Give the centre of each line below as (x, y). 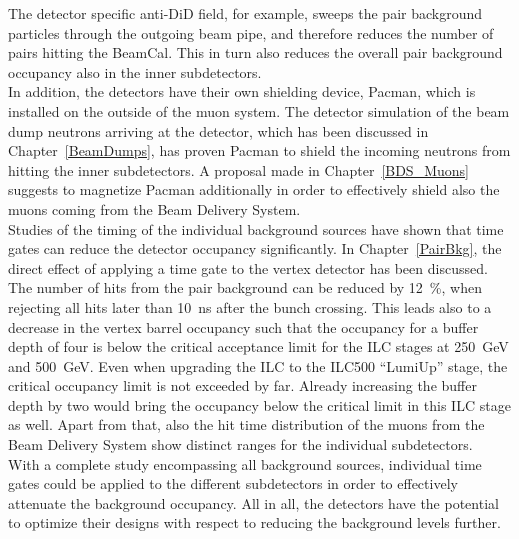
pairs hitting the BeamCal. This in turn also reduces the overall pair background (255, 52)
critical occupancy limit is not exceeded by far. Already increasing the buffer (242, 385)
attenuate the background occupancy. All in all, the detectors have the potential (253, 502)
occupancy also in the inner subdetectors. (135, 71)
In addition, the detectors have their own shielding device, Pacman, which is (242, 91)
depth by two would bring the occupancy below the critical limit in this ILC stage (259, 404)
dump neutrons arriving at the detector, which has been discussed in (218, 130)
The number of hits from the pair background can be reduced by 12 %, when (245, 287)
